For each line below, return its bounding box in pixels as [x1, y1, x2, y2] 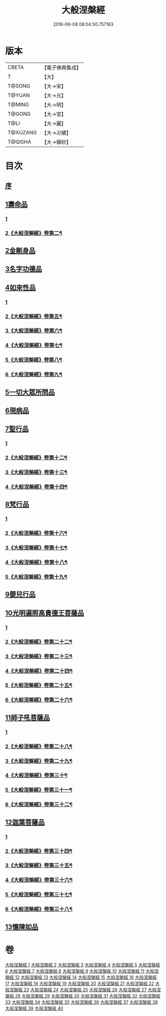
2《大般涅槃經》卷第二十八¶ [5, 743, 73, 750]
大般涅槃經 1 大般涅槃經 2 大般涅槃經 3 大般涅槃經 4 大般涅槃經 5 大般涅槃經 [5, 962, 160, 968]
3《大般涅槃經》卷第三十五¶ [5, 862, 73, 869]
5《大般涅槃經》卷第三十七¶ [5, 891, 73, 898]
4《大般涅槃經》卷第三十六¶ [5, 876, 73, 883]
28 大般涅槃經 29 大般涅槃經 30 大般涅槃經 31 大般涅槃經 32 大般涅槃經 [14, 993, 161, 999]
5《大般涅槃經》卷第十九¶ [5, 573, 67, 580]
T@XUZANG [7, 129, 37, 136]
